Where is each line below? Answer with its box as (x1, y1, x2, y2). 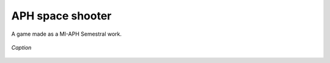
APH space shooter (11, 9, 112, 22)
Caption (11, 44, 32, 51)
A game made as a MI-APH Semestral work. (11, 30, 122, 38)
